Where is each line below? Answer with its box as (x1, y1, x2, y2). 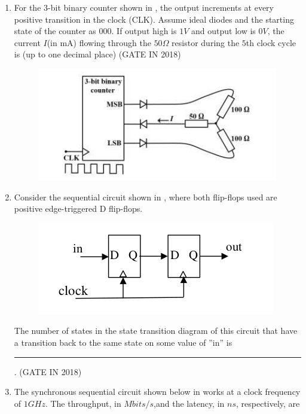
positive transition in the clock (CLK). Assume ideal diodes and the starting (14, 13, 294, 25)
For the (14, 1, 41, 13)
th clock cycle (246, 36, 296, 48)
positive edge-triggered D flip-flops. (14, 202, 143, 215)
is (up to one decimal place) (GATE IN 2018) (14, 48, 181, 60)
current (14, 36, 41, 48)
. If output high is (111, 25, 177, 37)
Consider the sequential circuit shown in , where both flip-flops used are (14, 190, 277, 203)
